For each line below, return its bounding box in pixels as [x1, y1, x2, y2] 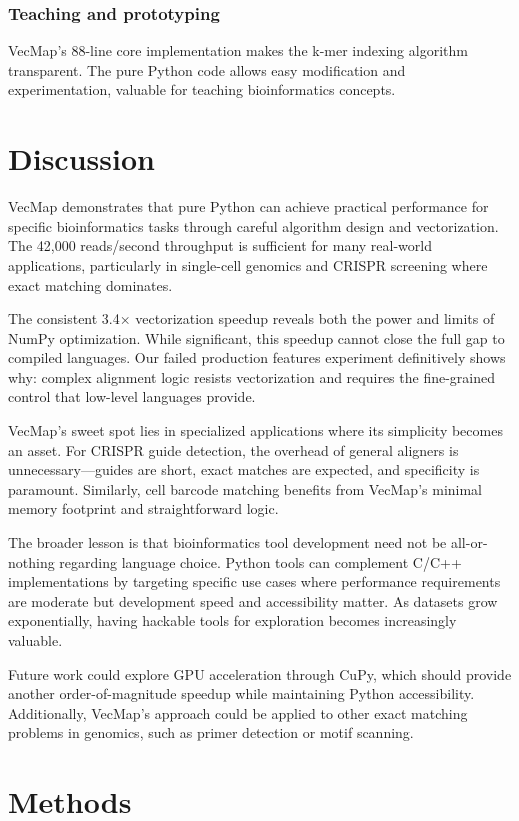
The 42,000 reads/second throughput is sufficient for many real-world [8, 235, 433, 256]
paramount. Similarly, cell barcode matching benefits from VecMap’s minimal [8, 478, 483, 499]
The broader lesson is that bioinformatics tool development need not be [8, 532, 447, 553]
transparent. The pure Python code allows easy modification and [8, 59, 406, 80]
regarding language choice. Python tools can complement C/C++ [59, 551, 462, 572]
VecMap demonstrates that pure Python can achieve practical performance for [8, 196, 489, 217]
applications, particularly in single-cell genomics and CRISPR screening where [8, 254, 488, 275]
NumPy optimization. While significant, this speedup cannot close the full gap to [8, 327, 505, 348]
